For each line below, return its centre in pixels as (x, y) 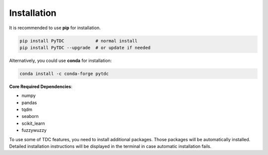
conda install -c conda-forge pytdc (64, 74)
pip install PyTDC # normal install (78, 41)
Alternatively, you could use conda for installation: (61, 60)
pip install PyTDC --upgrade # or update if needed (85, 48)
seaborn (30, 116)
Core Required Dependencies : (41, 86)
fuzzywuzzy (34, 130)
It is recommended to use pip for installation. (55, 28)
